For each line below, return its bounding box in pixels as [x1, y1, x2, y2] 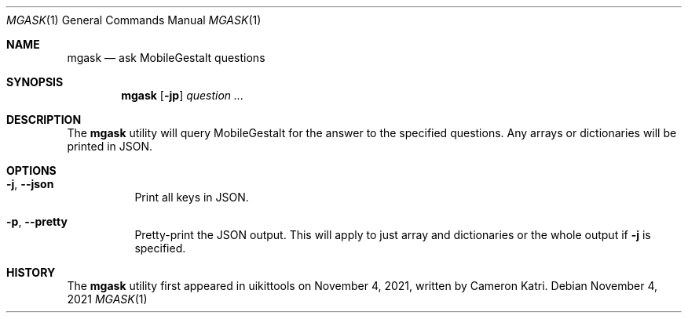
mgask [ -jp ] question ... [121, 89, 244, 102]
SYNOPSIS [6, 75, 64, 89]
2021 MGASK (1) [67, 292, 148, 306]
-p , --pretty [6, 215, 68, 228]
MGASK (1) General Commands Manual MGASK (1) [6, 13, 262, 27]
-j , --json [6, 177, 54, 190]
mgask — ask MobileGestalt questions [67, 51, 265, 64]
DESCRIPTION [6, 113, 82, 126]
